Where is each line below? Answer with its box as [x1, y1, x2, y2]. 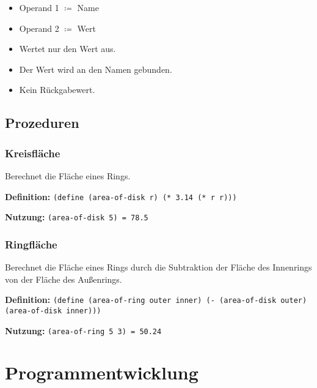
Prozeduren [5, 113, 79, 132]
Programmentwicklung [5, 360, 199, 385]
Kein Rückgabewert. [19, 83, 95, 96]
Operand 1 [19, 1, 59, 13]
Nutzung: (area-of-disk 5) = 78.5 [5, 211, 148, 223]
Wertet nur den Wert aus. [19, 42, 116, 55]
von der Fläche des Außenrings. [5, 272, 122, 285]
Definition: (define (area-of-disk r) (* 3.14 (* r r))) [5, 190, 237, 203]
